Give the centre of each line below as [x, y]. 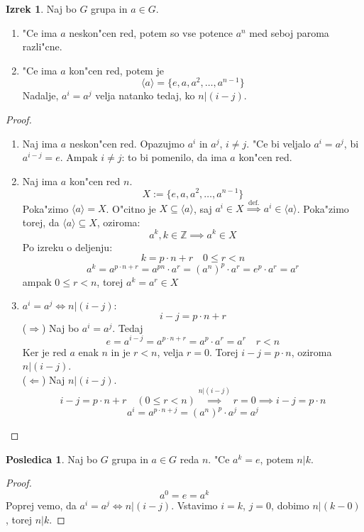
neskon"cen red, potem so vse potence [151, 32]
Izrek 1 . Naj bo [41, 9]
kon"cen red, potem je [116, 70]
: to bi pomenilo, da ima [174, 157]
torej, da [41, 222]
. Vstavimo [194, 505]
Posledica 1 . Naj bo [52, 459]
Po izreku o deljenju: [67, 246]
